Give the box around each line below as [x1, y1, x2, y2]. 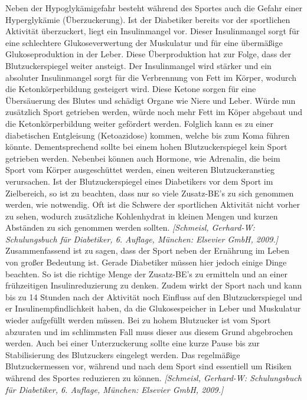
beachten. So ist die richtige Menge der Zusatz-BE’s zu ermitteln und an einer [5, 267, 288, 280]
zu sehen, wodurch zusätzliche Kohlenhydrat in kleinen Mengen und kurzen [5, 209, 278, 222]
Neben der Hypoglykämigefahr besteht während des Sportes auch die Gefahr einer [5, 2, 303, 14]
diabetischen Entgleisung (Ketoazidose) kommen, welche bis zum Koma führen [5, 129, 290, 141]
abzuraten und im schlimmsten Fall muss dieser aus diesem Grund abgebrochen [5, 325, 293, 337]
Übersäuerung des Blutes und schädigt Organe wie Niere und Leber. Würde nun [5, 94, 296, 106]
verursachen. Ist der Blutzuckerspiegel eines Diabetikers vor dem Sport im [5, 175, 273, 187]
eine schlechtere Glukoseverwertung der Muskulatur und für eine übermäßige [5, 36, 283, 48]
